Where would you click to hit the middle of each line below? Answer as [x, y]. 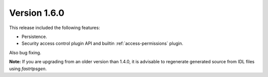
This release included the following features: [55, 28]
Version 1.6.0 [37, 13]
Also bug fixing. [25, 52]
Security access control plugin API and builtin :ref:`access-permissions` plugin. [102, 43]
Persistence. [34, 37]
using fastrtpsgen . [28, 69]
